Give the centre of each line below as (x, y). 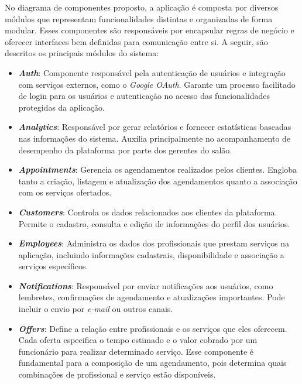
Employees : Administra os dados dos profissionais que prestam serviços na (154, 243)
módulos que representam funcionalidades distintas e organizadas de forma (139, 18)
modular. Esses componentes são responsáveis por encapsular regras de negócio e (150, 30)
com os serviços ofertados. (65, 192)
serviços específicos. (53, 266)
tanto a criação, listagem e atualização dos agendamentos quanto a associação (158, 181)
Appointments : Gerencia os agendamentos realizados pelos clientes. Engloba (158, 169)
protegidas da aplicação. (61, 107)
